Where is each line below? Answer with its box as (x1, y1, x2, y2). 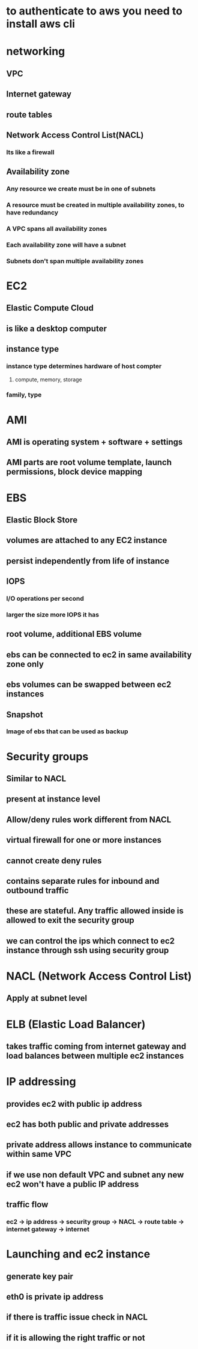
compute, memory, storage (14, 375, 82, 383)
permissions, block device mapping (6, 467, 143, 477)
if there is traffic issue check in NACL (6, 1312, 148, 1322)
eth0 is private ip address (6, 1291, 104, 1302)
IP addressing (6, 1075, 76, 1089)
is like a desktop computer (6, 324, 107, 334)
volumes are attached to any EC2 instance (6, 535, 167, 546)
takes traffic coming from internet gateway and (6, 1041, 187, 1051)
